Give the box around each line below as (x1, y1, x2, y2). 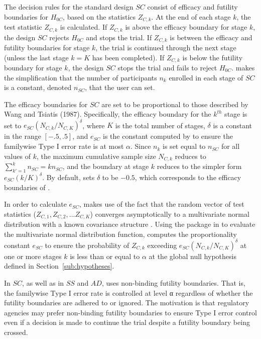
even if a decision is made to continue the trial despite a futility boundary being (4, 317, 250, 327)
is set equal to (163, 141, 206, 151)
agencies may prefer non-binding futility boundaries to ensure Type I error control (4, 307, 257, 317)
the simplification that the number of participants (4, 72, 157, 82)
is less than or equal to (70, 250, 140, 261)
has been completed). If (92, 52, 165, 62)
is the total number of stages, (115, 120, 205, 130)
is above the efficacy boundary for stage (125, 22, 247, 32)
